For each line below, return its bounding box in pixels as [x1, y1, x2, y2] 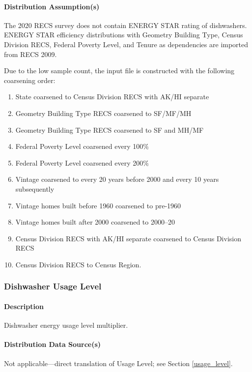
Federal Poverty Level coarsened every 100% [15, 141, 149, 151]
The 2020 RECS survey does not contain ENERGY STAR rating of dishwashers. [4, 20, 247, 30]
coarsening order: [4, 75, 56, 85]
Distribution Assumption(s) [4, 1, 100, 11]
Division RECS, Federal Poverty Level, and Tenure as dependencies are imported [4, 39, 249, 49]
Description [4, 301, 44, 311]
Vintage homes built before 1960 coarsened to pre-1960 [15, 200, 181, 210]
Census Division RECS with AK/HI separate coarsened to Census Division [15, 233, 241, 243]
